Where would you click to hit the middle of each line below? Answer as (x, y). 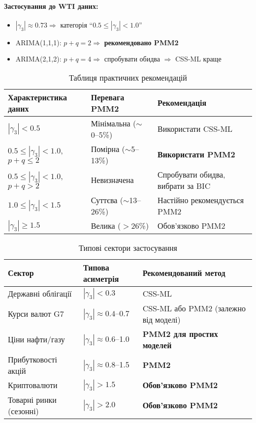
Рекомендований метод (184, 273)
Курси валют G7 (36, 314)
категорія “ (77, 24)
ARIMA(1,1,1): (38, 42)
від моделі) (161, 319)
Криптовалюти (33, 385)
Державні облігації (40, 294)
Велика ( (106, 226)
